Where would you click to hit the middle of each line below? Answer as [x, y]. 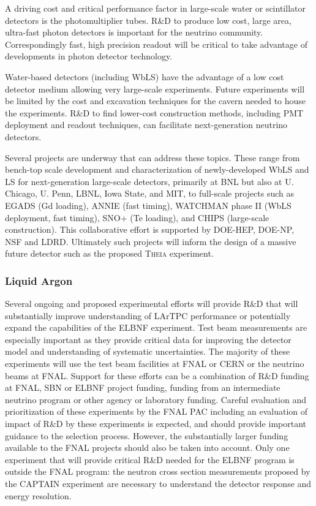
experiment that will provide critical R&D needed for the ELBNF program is [150, 459]
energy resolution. [38, 495]
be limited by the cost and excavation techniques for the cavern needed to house [156, 101]
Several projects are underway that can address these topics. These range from [152, 157]
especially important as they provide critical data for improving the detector [148, 339]
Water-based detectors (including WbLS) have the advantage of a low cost [145, 76]
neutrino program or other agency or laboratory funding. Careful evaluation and [156, 399]
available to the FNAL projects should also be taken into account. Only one [147, 447]
